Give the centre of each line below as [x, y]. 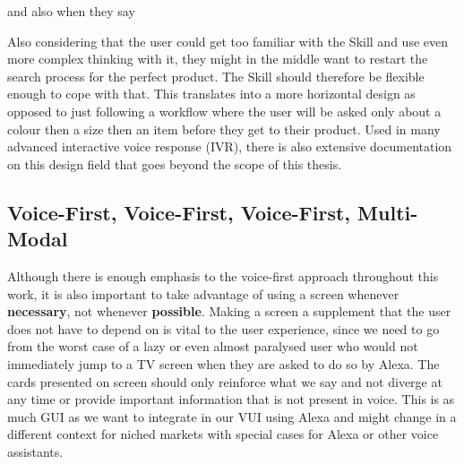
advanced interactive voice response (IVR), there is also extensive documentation [230, 146]
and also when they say [71, 11]
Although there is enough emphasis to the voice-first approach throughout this [223, 275]
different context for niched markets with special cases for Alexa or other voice [223, 434]
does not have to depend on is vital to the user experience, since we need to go [223, 328]
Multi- [388, 212]
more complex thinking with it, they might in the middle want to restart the [218, 59]
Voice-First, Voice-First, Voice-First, [179, 212]
